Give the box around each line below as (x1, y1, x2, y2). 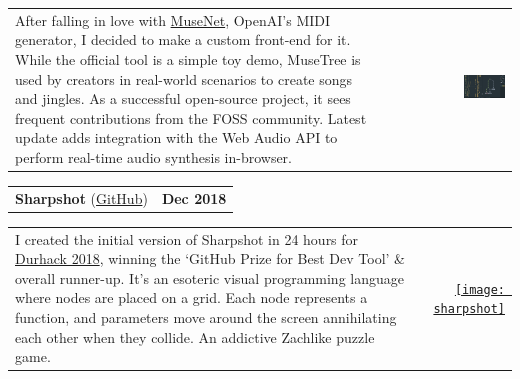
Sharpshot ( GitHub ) (15, 187, 148, 208)
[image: (454, 282, 505, 297)
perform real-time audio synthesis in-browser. (15, 146, 293, 167)
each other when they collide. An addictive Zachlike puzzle (15, 326, 375, 347)
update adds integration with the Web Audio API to (15, 127, 338, 148)
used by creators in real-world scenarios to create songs (15, 68, 353, 89)
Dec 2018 (161, 187, 227, 208)
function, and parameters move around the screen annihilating (15, 306, 397, 327)
